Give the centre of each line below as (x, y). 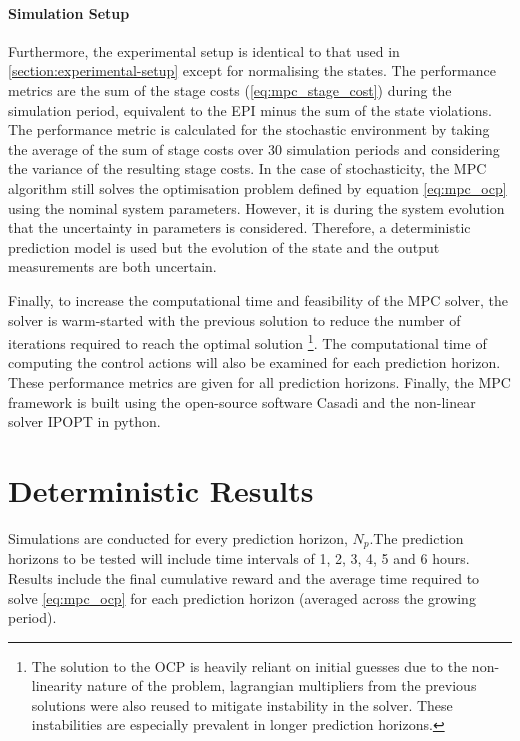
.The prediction (416, 537)
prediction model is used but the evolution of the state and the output (224, 246)
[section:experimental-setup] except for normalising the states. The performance (252, 70)
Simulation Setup (69, 12)
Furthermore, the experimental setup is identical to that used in (204, 50)
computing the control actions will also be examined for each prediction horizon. (254, 362)
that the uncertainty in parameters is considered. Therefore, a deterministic (239, 227)
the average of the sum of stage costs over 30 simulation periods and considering (254, 148)
